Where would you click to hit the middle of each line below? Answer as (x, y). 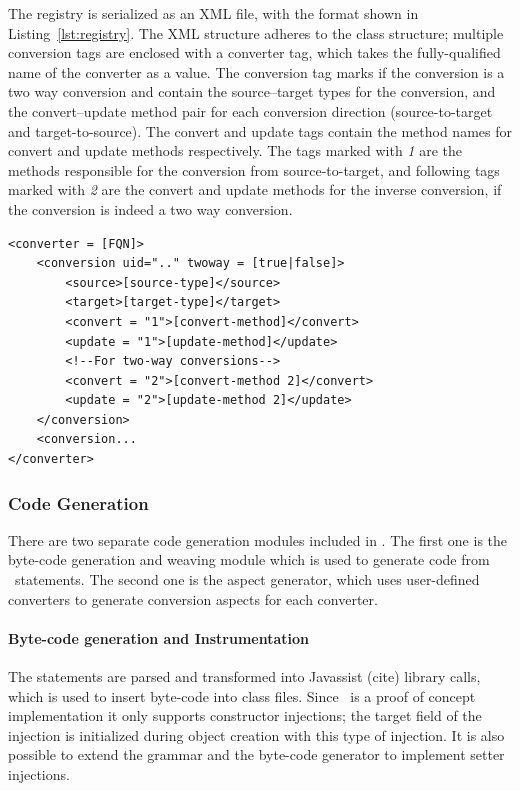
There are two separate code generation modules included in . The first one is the (258, 539)
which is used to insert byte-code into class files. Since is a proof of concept (242, 695)
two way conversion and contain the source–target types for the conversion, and (252, 91)
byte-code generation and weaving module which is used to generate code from (249, 559)
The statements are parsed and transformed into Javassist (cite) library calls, (244, 676)
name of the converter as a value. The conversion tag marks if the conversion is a (256, 71)
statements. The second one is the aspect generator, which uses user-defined (247, 579)
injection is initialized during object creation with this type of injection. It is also (256, 734)
